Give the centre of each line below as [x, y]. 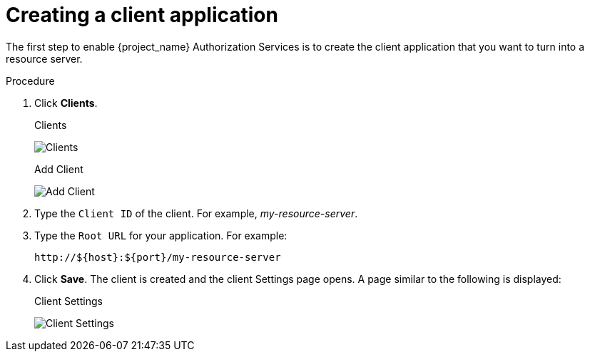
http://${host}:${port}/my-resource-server [158, 257]
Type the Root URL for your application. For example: [161, 235]
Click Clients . [66, 103]
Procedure [30, 81]
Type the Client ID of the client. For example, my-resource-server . [196, 213]
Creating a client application [142, 15]
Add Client [59, 169]
